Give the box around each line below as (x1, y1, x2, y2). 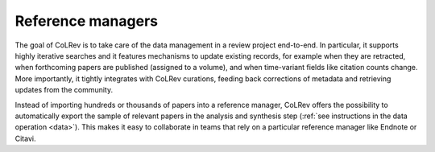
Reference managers (14, 12, 159, 30)
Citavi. (14, 134, 36, 143)
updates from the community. (14, 85, 113, 95)
